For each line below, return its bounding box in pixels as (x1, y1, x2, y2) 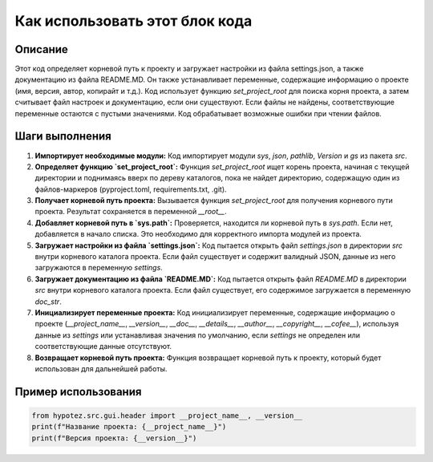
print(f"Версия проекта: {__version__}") (31, 433, 197, 443)
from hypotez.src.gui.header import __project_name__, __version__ (31, 411, 303, 420)
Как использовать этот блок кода (14, 12, 253, 30)
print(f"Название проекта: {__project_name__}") (31, 422, 227, 432)
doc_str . (34, 297, 62, 306)
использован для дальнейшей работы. (34, 363, 168, 373)
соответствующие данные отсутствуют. (34, 342, 172, 351)
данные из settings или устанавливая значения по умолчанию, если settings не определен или (34, 330, 361, 340)
